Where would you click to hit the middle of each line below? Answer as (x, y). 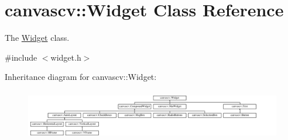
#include (21, 57)
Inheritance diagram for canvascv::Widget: (81, 77)
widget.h (66, 57)
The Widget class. (37, 38)
